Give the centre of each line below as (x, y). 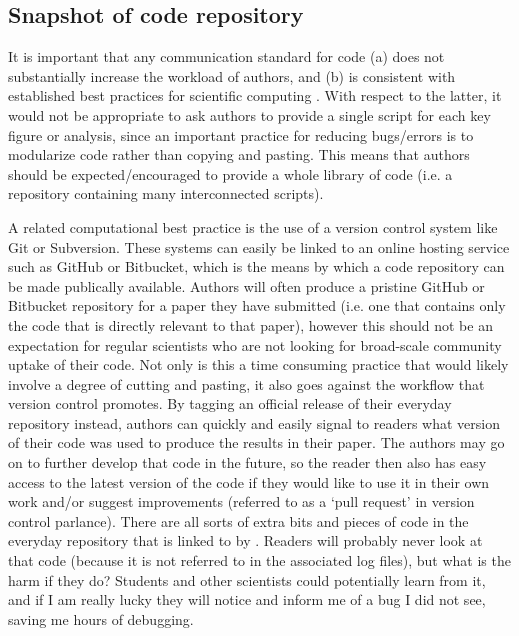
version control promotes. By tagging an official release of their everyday (230, 403)
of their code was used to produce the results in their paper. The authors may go (256, 442)
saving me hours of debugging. (101, 618)
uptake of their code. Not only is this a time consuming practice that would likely (258, 364)
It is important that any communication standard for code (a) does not (226, 56)
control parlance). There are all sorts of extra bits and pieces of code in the (238, 520)
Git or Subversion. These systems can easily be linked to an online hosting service (259, 246)
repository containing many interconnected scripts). (166, 193)
